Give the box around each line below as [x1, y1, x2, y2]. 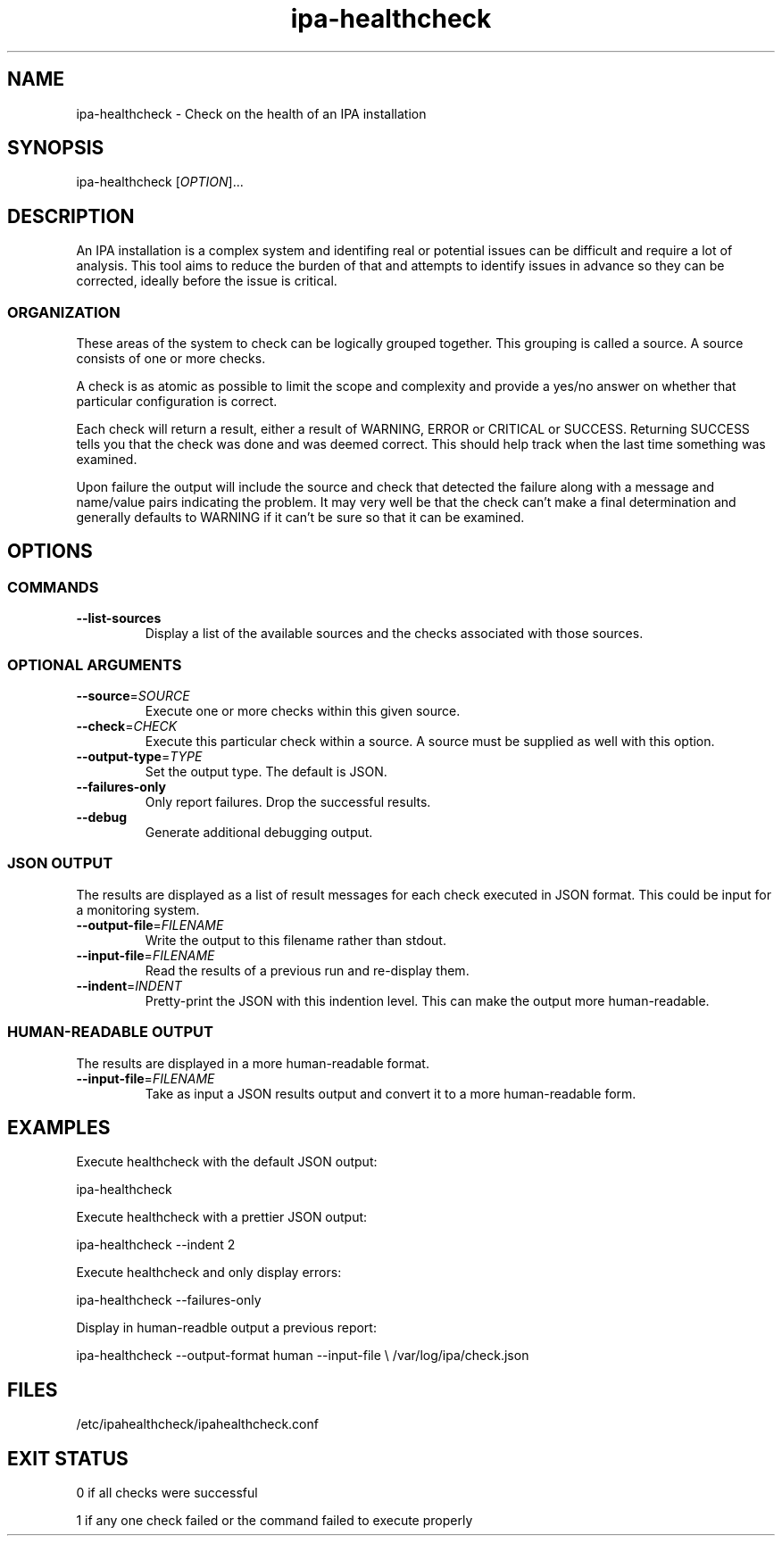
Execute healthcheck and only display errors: [76, 1265, 342, 1281]
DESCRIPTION [7, 204, 135, 228]
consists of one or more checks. [76, 351, 266, 367]
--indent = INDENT [76, 977, 182, 993]
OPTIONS [7, 540, 93, 563]
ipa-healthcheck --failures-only [76, 1292, 262, 1308]
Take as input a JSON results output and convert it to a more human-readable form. [145, 1085, 636, 1101]
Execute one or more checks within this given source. [145, 703, 461, 718]
